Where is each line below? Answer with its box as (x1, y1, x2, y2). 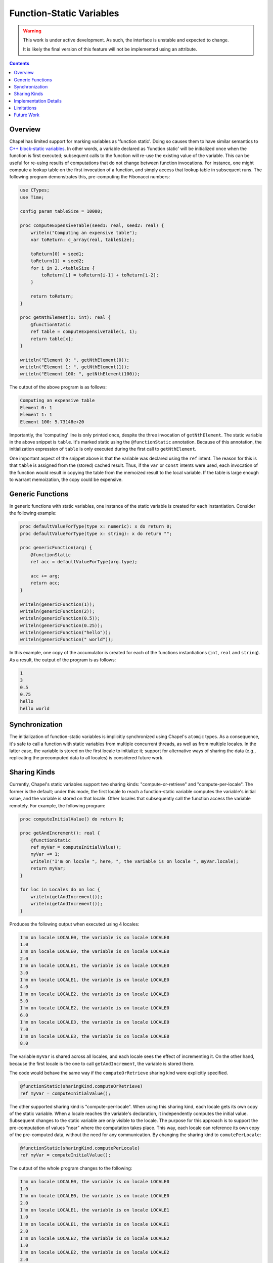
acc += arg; (30, 573, 61, 578)
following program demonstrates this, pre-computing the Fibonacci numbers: (9, 174, 170, 180)
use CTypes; (20, 187, 50, 193)
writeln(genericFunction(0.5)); (20, 615, 101, 621)
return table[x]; (30, 336, 74, 342)
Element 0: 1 (20, 405, 53, 410)
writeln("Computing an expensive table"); (30, 230, 138, 235)
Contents (9, 60, 30, 66)
